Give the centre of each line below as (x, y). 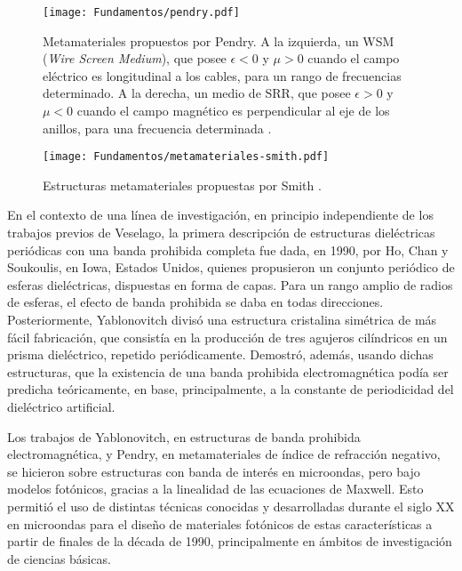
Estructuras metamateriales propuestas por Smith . (182, 185)
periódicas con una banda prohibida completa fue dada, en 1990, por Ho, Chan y (228, 249)
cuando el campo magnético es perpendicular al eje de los (233, 111)
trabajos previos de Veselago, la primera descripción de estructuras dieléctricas (221, 233)
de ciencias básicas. (59, 558)
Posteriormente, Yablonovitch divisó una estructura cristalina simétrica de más (222, 320)
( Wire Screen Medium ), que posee (135, 58)
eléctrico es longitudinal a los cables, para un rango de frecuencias (222, 75)
